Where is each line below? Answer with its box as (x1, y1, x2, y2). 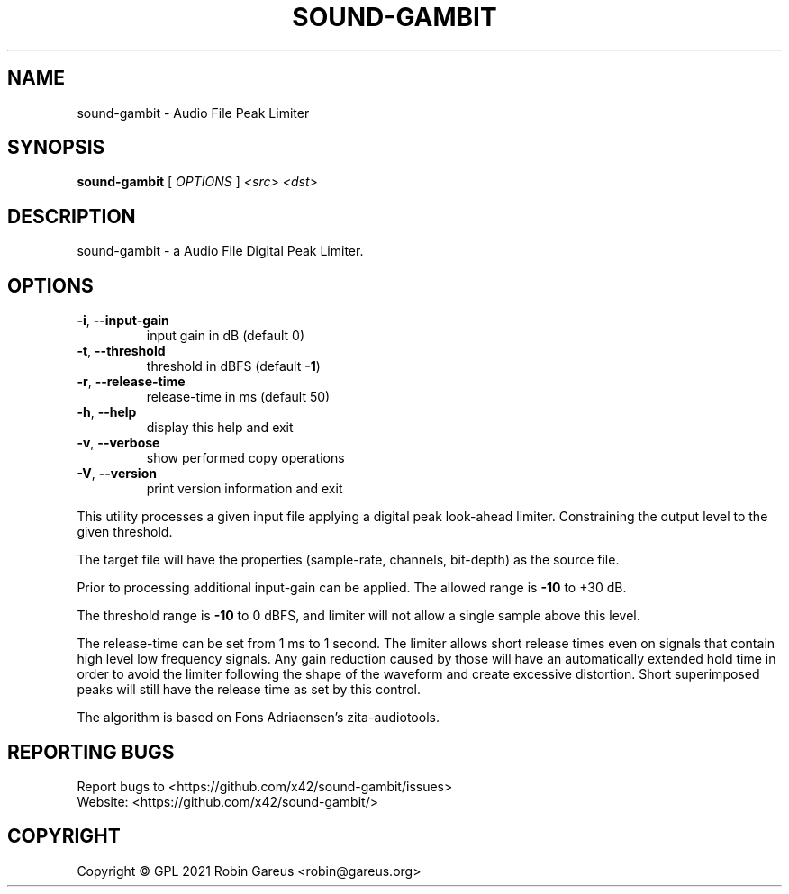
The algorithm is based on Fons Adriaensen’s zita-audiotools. (77, 709, 440, 726)
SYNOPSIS (7, 136, 105, 159)
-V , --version (77, 465, 157, 482)
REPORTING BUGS (7, 740, 175, 763)
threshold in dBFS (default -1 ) (146, 358, 321, 375)
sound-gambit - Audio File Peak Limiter (77, 104, 310, 121)
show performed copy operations (146, 450, 345, 466)
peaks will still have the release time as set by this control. (77, 682, 421, 698)
